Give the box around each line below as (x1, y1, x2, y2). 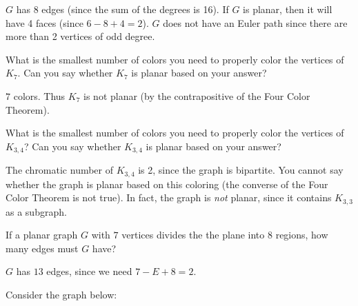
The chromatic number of (6, 163, 114, 177)
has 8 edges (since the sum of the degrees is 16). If (16, 2, 229, 16)
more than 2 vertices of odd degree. (6, 29, 155, 43)
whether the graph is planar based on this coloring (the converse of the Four (6, 176, 328, 191)
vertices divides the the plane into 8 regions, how (121, 227, 328, 242)
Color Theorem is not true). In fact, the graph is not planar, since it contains (6, 190, 332, 205)
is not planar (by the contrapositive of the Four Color (83, 88, 310, 103)
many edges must (6, 241, 79, 255)
